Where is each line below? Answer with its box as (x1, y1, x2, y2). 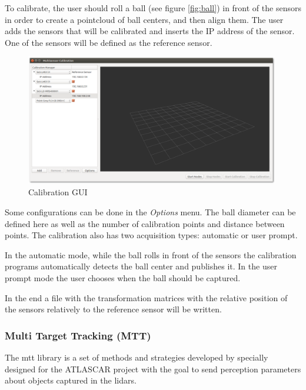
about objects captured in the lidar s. (5, 374, 137, 386)
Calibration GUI (28, 186, 88, 198)
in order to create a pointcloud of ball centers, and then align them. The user (5, 13, 284, 25)
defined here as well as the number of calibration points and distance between (5, 217, 285, 229)
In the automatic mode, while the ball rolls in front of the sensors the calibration (5, 248, 297, 261)
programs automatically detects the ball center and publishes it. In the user (5, 260, 277, 272)
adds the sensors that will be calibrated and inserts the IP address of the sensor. (5, 25, 295, 37)
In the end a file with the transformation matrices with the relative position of (5, 291, 288, 304)
